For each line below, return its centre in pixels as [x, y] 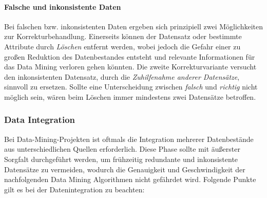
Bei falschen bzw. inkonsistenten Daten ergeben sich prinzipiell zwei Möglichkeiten [133, 26]
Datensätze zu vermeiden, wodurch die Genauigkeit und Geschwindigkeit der [125, 169]
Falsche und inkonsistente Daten [63, 6]
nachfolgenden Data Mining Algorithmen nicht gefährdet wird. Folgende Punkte [130, 179]
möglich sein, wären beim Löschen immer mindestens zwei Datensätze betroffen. [130, 96]
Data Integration [40, 120]
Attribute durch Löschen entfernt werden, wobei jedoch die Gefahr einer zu [122, 46]
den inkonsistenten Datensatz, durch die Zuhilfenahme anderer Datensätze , [122, 76]
